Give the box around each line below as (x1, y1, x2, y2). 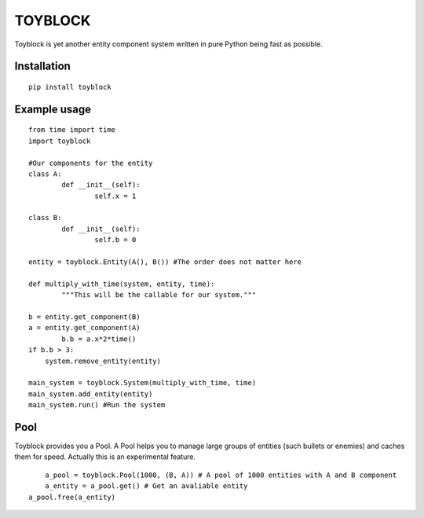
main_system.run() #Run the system (28, 401, 166, 410)
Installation (14, 60, 71, 73)
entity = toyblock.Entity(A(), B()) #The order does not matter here (28, 258, 302, 266)
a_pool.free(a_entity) (28, 492, 116, 501)
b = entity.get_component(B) (28, 313, 141, 321)
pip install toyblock (28, 83, 111, 91)
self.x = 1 (94, 191, 137, 200)
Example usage (14, 102, 92, 116)
